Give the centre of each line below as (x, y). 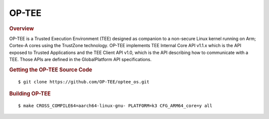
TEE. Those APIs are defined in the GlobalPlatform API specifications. (80, 59)
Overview (22, 28)
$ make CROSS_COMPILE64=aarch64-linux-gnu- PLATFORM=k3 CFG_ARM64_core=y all (115, 106)
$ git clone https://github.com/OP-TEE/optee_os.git (84, 82)
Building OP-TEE (30, 94)
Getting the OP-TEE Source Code (51, 69)
